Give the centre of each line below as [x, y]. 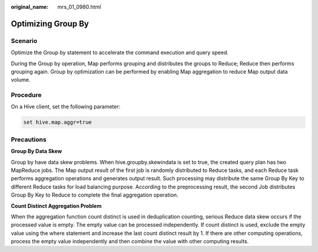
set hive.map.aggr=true [58, 122]
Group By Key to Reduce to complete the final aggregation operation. [95, 195]
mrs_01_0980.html [79, 7]
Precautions [29, 140]
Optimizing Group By [50, 24]
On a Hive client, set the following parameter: [66, 107]
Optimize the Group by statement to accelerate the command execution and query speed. [120, 52]
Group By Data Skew [37, 151]
